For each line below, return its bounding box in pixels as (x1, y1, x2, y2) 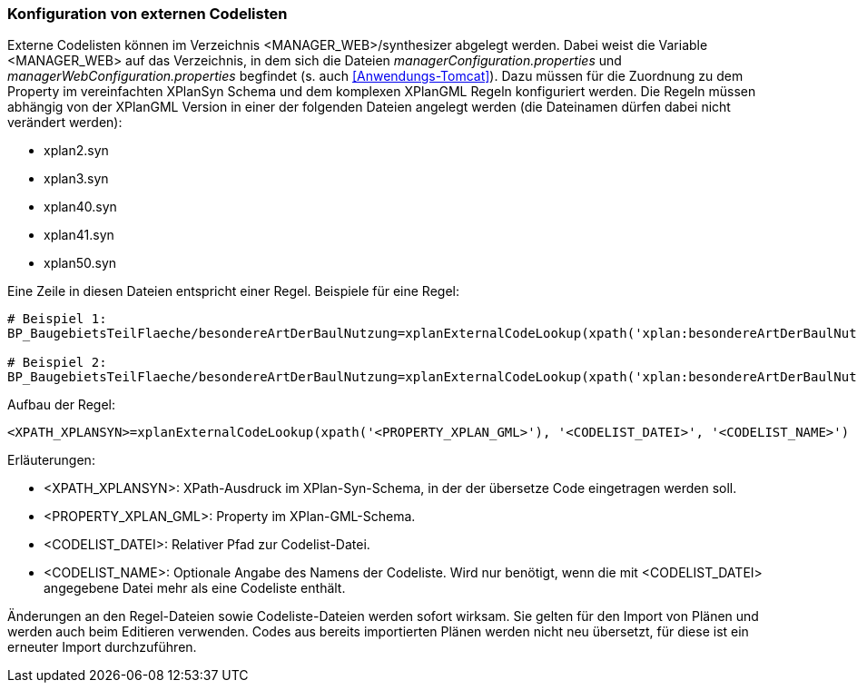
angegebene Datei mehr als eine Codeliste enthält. (44, 580, 346, 596)
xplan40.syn (44, 199, 117, 215)
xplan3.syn (44, 171, 109, 187)
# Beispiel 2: (7, 355, 107, 370)
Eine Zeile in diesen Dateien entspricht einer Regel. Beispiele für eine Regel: (7, 283, 459, 300)
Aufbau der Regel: (7, 397, 115, 413)
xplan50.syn (44, 255, 117, 271)
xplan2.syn (44, 143, 109, 159)
